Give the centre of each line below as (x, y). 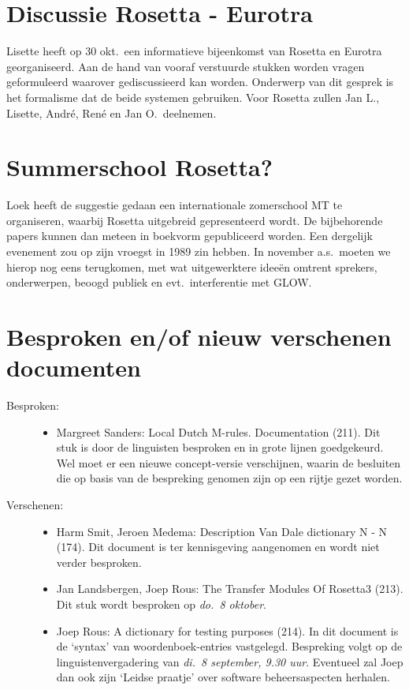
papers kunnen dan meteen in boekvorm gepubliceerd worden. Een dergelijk (190, 236)
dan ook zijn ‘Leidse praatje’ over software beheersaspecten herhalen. (223, 677)
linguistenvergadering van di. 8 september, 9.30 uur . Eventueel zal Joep (230, 661)
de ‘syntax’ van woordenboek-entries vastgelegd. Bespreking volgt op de (229, 646)
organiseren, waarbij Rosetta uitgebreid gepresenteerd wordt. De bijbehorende (195, 220)
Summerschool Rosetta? (139, 167)
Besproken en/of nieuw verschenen (199, 336)
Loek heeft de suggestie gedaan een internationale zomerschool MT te (175, 205)
